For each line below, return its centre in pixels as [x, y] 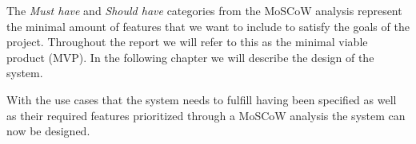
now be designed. [48, 131]
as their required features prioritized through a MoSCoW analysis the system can [206, 115]
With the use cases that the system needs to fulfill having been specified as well [202, 99]
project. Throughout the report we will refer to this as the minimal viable [187, 42]
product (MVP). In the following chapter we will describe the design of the [190, 57]
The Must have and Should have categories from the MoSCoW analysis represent [204, 10]
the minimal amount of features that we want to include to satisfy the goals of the [208, 26]
